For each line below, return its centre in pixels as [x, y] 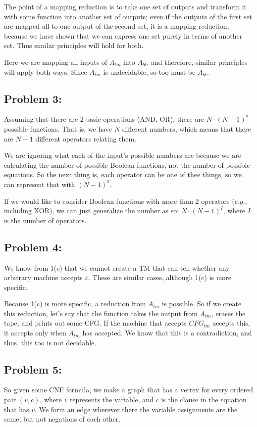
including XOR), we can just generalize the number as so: [92, 211]
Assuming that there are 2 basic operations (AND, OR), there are [104, 119]
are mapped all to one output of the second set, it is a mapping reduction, [117, 26]
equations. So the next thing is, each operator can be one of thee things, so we [123, 174]
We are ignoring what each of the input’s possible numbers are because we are [123, 155]
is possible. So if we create [202, 304]
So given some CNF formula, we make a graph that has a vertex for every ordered [129, 390]
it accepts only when [35, 333]
